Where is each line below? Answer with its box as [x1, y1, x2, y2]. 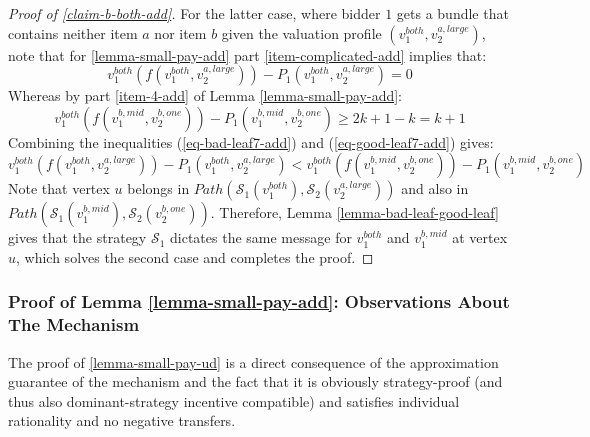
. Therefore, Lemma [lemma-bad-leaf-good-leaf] [210, 202, 499, 223]
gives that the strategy [8, 227, 147, 248]
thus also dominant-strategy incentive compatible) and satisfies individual [8, 390, 460, 411]
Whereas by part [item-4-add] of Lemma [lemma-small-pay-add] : [8, 85, 402, 106]
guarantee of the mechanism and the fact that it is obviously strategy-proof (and [8, 371, 503, 392]
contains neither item [8, 22, 138, 43]
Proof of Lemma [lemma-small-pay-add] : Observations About [8, 289, 510, 314]
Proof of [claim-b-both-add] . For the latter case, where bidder [8, 3, 381, 23]
